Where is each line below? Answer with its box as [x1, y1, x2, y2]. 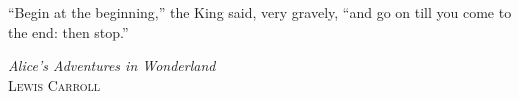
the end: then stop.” [8, 21, 129, 42]
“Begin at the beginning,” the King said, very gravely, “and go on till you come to [8, 2, 512, 22]
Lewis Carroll [8, 74, 100, 95]
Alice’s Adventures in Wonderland [8, 55, 216, 76]
